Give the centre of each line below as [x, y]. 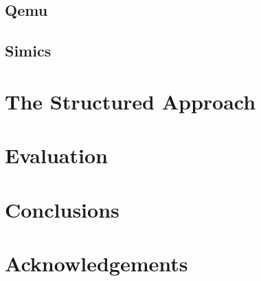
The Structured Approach [130, 101]
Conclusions [62, 209]
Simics [28, 51]
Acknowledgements [97, 263]
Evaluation [56, 155]
